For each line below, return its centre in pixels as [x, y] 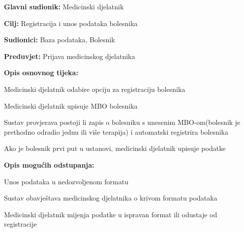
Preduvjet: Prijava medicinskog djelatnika [70, 56]
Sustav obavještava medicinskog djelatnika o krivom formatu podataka [111, 198]
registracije [20, 224]
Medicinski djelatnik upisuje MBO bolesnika [71, 105]
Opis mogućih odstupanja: [49, 164]
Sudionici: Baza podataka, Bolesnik [60, 40]
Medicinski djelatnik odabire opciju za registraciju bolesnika [95, 89]
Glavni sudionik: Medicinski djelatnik [64, 6]
